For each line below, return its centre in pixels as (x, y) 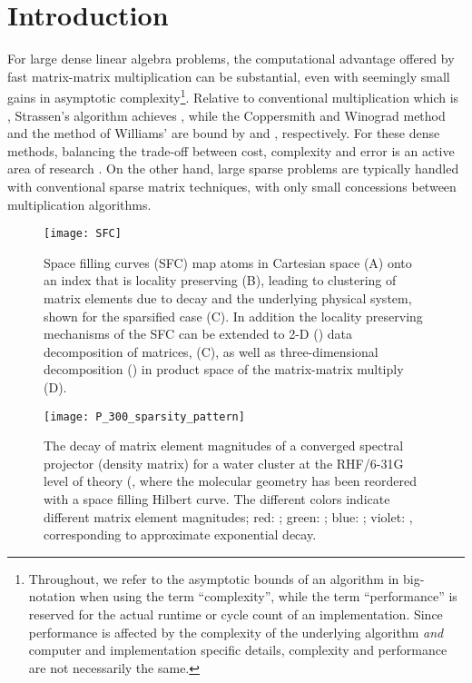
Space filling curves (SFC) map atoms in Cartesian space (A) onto (228, 262)
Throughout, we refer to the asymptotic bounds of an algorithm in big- (226, 578)
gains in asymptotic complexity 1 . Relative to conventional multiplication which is (233, 96)
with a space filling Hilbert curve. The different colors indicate (217, 498)
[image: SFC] (83, 234)
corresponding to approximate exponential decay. (180, 535)
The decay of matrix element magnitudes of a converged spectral (224, 445)
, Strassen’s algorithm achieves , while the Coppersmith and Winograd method (226, 115)
